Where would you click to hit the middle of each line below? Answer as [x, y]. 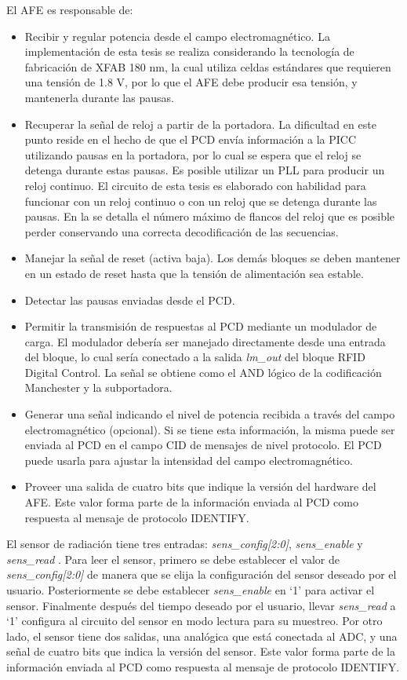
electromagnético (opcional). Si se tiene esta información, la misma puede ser [210, 429]
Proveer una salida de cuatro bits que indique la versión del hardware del [200, 486]
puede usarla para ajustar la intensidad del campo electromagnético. [189, 460]
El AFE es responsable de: [70, 9]
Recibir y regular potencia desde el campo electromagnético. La [177, 36]
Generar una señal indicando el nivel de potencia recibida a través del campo [210, 414]
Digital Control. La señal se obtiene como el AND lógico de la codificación [203, 372]
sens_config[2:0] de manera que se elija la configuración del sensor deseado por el [202, 574]
